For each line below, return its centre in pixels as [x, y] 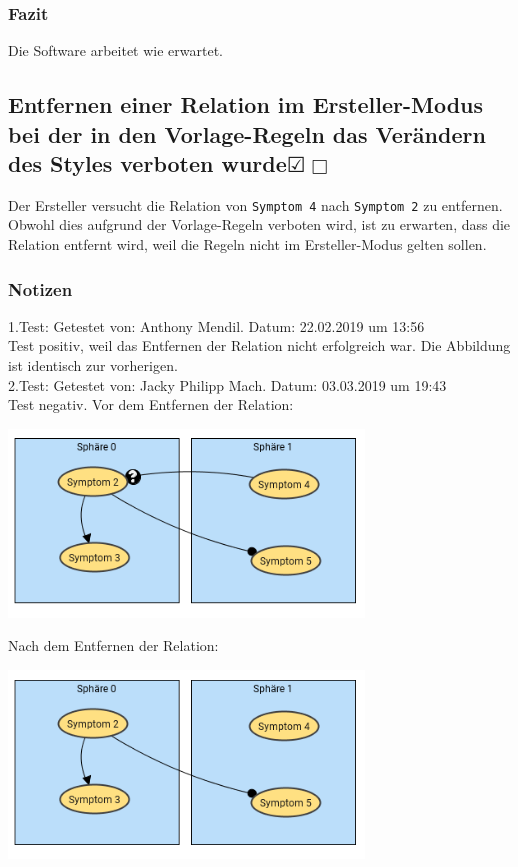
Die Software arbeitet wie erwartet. [115, 50]
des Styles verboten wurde [147, 162]
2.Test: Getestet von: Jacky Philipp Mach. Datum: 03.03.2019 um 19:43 [227, 384]
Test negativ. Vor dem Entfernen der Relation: [151, 404]
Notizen [40, 288]
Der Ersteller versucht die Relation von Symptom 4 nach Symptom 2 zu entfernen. [255, 204]
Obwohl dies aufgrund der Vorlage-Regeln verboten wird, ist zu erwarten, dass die [259, 224]
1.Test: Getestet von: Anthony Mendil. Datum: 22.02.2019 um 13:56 [216, 325]
